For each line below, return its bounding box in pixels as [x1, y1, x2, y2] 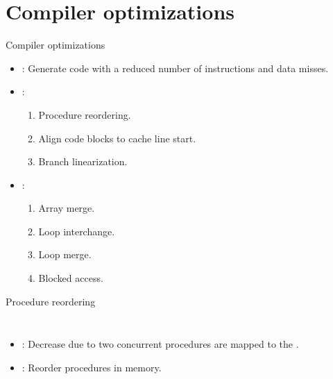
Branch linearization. [38, 154, 128, 169]
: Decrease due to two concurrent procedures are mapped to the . [22, 337, 299, 351]
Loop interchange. [38, 224, 115, 238]
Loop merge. [38, 247, 92, 262]
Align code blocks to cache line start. [38, 130, 196, 145]
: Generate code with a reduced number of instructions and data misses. [22, 60, 329, 75]
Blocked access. [38, 271, 103, 285]
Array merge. [38, 201, 95, 215]
